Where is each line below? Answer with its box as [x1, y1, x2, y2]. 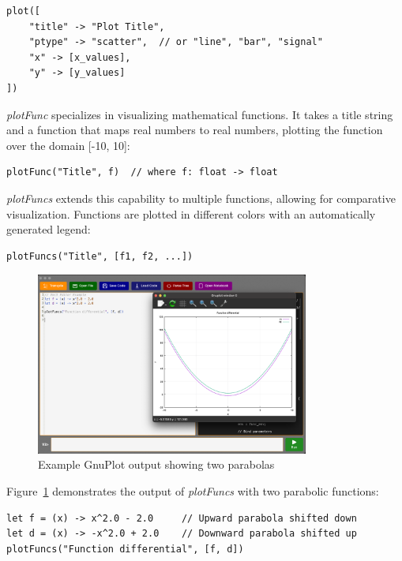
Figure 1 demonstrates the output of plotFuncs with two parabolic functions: [6, 483, 379, 499]
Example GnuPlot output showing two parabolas [38, 456, 275, 473]
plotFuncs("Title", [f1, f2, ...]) [6, 250, 193, 262]
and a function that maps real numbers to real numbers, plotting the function [6, 122, 383, 138]
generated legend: [6, 221, 91, 237]
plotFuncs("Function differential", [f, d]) [6, 543, 244, 555]
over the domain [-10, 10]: [6, 137, 130, 153]
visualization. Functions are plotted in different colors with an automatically [6, 205, 376, 222]
